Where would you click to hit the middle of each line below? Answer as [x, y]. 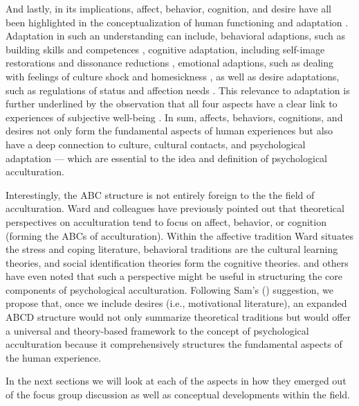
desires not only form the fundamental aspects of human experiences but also [169, 131]
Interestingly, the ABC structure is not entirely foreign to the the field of [160, 194]
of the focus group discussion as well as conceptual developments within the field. [178, 395]
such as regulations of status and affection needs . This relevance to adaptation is [178, 90]
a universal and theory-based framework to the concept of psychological [157, 330]
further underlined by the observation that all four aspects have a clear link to [172, 104]
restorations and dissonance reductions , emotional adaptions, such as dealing [170, 63]
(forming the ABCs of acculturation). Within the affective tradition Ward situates [180, 235]
